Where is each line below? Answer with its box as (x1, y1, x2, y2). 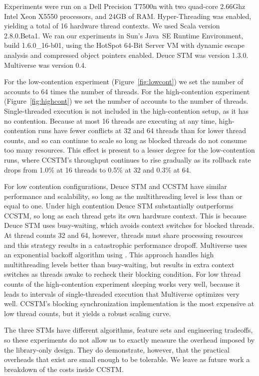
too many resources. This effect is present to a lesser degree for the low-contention (4, 145, 255, 155)
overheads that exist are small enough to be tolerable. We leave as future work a (4, 354, 250, 365)
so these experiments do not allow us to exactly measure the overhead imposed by (4, 335, 255, 345)
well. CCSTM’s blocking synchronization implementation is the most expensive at (4, 298, 255, 309)
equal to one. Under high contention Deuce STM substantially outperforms (4, 200, 234, 211)
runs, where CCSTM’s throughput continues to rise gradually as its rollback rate (4, 154, 251, 165)
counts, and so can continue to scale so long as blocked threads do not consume (4, 135, 247, 145)
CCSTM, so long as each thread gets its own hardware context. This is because (4, 210, 247, 220)
